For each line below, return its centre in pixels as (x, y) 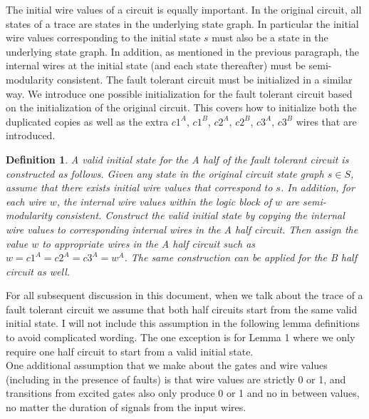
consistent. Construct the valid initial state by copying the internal (200, 215)
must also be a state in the (270, 37)
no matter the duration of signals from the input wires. (126, 407)
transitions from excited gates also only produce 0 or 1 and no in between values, (183, 393)
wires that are (326, 121)
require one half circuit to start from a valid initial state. (130, 351)
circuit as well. (38, 271)
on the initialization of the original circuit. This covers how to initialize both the (181, 107)
